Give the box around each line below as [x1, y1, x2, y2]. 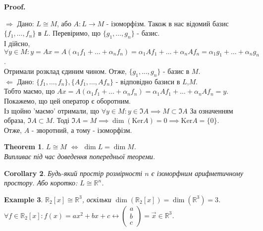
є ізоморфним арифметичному [151, 168, 243, 178]
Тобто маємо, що [4, 86, 55, 96]
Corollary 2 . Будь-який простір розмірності [4, 168, 143, 178]
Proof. [4, 1, 26, 11]
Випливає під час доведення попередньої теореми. [4, 151, 156, 161]
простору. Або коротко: [4, 177, 78, 188]
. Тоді [53, 115, 69, 125]
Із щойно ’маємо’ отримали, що [4, 105, 100, 115]
